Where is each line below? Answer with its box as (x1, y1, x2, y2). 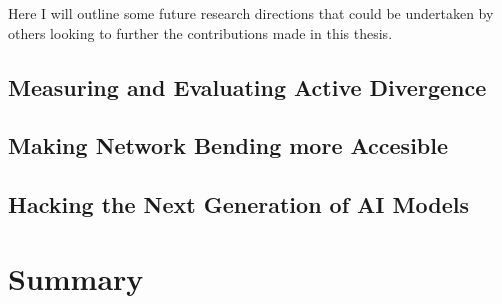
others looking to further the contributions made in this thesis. (8, 22, 393, 43)
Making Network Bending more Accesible (8, 130, 449, 161)
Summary (8, 257, 144, 298)
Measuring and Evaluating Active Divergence (8, 71, 487, 102)
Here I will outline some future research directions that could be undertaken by (8, 3, 494, 23)
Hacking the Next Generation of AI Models (8, 189, 469, 220)
